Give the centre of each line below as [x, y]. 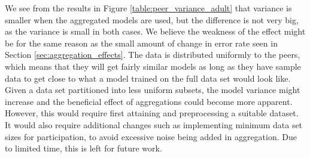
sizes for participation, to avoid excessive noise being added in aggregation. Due [151, 136]
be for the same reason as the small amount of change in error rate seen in [141, 43]
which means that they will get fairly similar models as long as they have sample [153, 66]
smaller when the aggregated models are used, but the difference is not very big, [152, 19]
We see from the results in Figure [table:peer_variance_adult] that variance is [148, 8]
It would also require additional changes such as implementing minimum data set [154, 124]
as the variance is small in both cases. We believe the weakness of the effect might [155, 31]
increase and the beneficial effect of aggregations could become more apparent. [149, 101]
